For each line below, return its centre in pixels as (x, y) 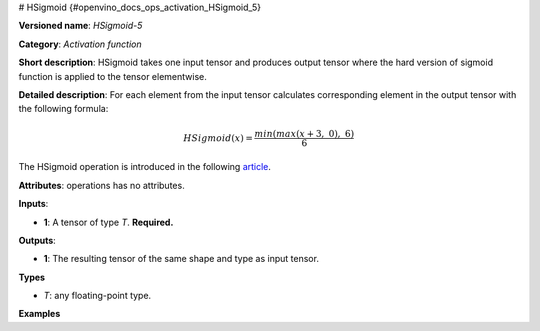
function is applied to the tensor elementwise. (112, 76)
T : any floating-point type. (97, 296)
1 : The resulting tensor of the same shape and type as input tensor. (181, 259)
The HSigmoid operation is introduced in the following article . (145, 167)
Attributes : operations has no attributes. (101, 185)
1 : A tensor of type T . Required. (108, 222)
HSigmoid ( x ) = (218, 138)
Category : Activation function (80, 44)
